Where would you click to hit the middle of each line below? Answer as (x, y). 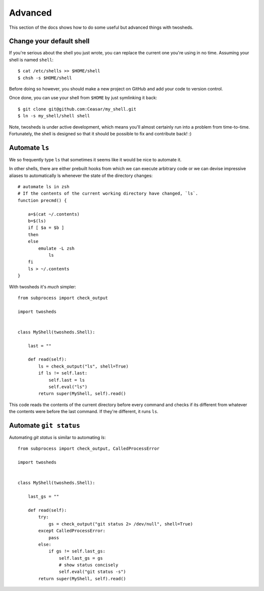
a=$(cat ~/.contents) (54, 214)
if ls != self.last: (63, 373)
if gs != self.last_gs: (77, 551)
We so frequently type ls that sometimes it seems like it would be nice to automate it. (95, 159)
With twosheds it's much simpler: (43, 286)
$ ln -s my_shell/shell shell (54, 116)
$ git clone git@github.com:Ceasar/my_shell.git (77, 109)
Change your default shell (49, 41)
